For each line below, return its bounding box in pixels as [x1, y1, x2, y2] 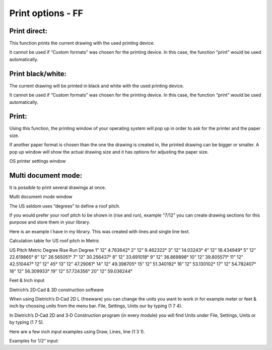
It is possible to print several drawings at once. [9, 184, 106, 190]
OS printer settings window [9, 158, 66, 164]
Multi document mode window [9, 194, 73, 200]
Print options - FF [9, 8, 83, 19]
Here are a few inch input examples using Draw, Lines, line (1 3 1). [9, 328, 146, 334]
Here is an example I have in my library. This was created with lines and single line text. [9, 228, 190, 234]
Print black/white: [9, 69, 67, 78]
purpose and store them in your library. [9, 219, 91, 225]
